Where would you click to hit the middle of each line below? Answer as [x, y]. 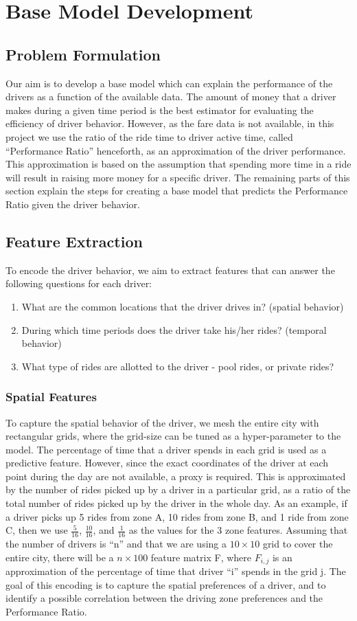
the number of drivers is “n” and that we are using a [116, 544]
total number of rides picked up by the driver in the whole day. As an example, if [176, 503]
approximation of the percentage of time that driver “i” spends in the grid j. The [176, 571]
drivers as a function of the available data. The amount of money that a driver [171, 97]
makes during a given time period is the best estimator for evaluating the [160, 110]
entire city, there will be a [60, 557]
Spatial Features [51, 397]
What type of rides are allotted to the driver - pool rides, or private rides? [178, 366]
